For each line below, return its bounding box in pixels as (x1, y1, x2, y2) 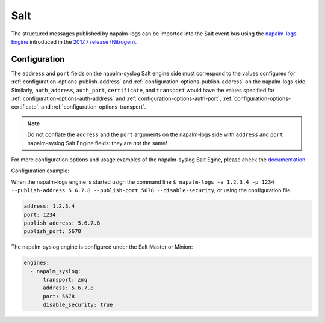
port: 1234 (23, 211, 56, 218)
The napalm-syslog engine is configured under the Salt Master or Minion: (11, 243, 193, 250)
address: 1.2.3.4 (23, 203, 75, 210)
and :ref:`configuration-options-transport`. (41, 103, 146, 110)
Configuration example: (11, 167, 69, 174)
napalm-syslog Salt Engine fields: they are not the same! (27, 139, 168, 146)
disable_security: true (43, 301, 113, 309)
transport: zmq (43, 276, 88, 283)
